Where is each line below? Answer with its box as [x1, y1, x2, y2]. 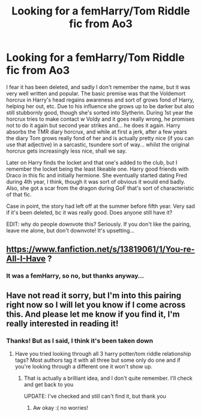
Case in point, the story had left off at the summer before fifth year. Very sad [6, 202, 195, 210]
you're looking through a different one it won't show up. [14, 362, 153, 370]
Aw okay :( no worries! [32, 404, 89, 411]
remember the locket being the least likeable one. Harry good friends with [6, 165, 189, 172]
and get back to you [23, 380, 74, 388]
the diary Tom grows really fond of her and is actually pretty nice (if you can [6, 134, 194, 142]
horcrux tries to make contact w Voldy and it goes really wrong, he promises [6, 115, 195, 123]
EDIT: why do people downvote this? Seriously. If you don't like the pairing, [6, 221, 191, 228]
